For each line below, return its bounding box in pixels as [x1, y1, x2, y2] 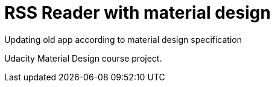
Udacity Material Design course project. [4, 53, 162, 63]
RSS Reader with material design [4, 2, 271, 23]
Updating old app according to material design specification [4, 34, 242, 45]
